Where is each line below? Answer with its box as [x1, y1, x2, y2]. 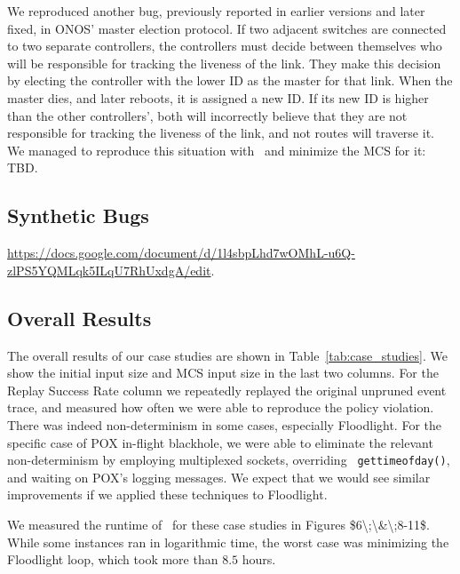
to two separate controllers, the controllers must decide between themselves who [7, 36, 442, 55]
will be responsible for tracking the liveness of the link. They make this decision [7, 53, 441, 72]
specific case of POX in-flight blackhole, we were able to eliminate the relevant [7, 433, 433, 451]
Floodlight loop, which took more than [7, 550, 218, 569]
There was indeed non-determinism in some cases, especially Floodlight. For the [7, 415, 441, 434]
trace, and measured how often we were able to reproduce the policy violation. [7, 398, 434, 417]
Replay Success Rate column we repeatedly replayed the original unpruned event [7, 380, 447, 399]
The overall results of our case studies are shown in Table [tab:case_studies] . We [7, 346, 448, 364]
